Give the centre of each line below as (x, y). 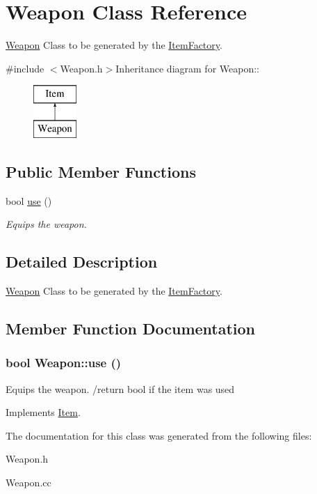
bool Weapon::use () (64, 363)
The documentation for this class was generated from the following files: (159, 435)
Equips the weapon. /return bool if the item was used (120, 388)
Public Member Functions (101, 171)
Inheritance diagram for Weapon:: (187, 68)
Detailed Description (82, 262)
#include (25, 68)
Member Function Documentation (131, 329)
